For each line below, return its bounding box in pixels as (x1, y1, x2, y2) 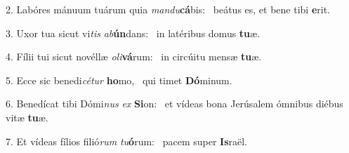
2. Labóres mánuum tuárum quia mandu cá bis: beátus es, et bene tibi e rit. (6, 2, 331, 16)
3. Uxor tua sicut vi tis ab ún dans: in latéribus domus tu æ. (6, 25, 261, 40)
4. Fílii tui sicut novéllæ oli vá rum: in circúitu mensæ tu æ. (6, 49, 262, 64)
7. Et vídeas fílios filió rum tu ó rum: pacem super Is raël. (6, 133, 248, 148)
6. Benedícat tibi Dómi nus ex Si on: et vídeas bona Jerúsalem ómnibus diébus (6, 96, 343, 111)
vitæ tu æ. (6, 109, 48, 124)
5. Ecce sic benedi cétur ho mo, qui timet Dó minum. (6, 72, 232, 87)
